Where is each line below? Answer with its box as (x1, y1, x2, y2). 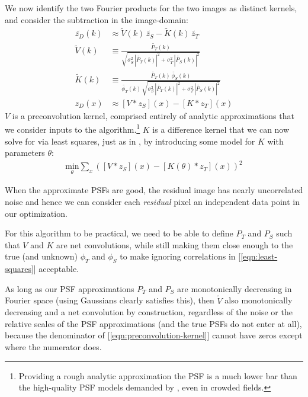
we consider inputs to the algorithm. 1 (5, 121, 140, 135)
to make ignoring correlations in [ (120, 250, 241, 262)
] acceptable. (33, 262, 79, 275)
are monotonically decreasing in (177, 282, 292, 294)
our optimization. (5, 207, 68, 219)
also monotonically (224, 294, 293, 306)
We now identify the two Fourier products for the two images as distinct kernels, (5, 2, 297, 14)
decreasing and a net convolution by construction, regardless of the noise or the (5, 306, 293, 318)
